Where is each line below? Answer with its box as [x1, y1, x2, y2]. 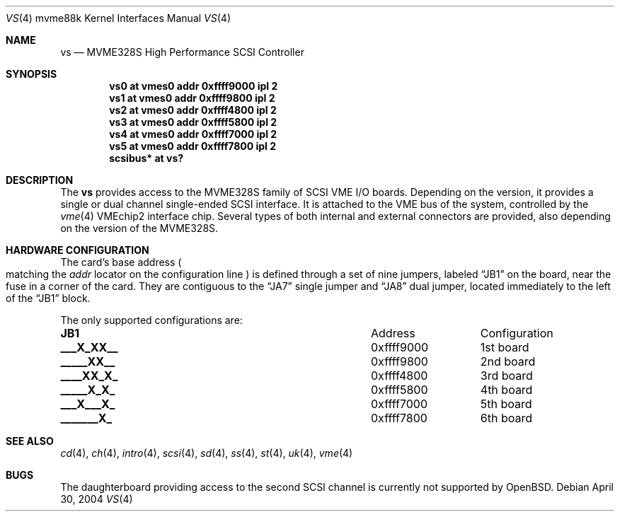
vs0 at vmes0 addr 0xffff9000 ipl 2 [109, 80, 278, 92]
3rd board [480, 368, 533, 383]
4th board [480, 383, 533, 397]
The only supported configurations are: [60, 314, 243, 326]
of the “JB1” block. [6, 292, 91, 304]
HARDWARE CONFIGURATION [6, 244, 149, 256]
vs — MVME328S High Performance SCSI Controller [60, 46, 304, 58]
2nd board [480, 354, 536, 368]
